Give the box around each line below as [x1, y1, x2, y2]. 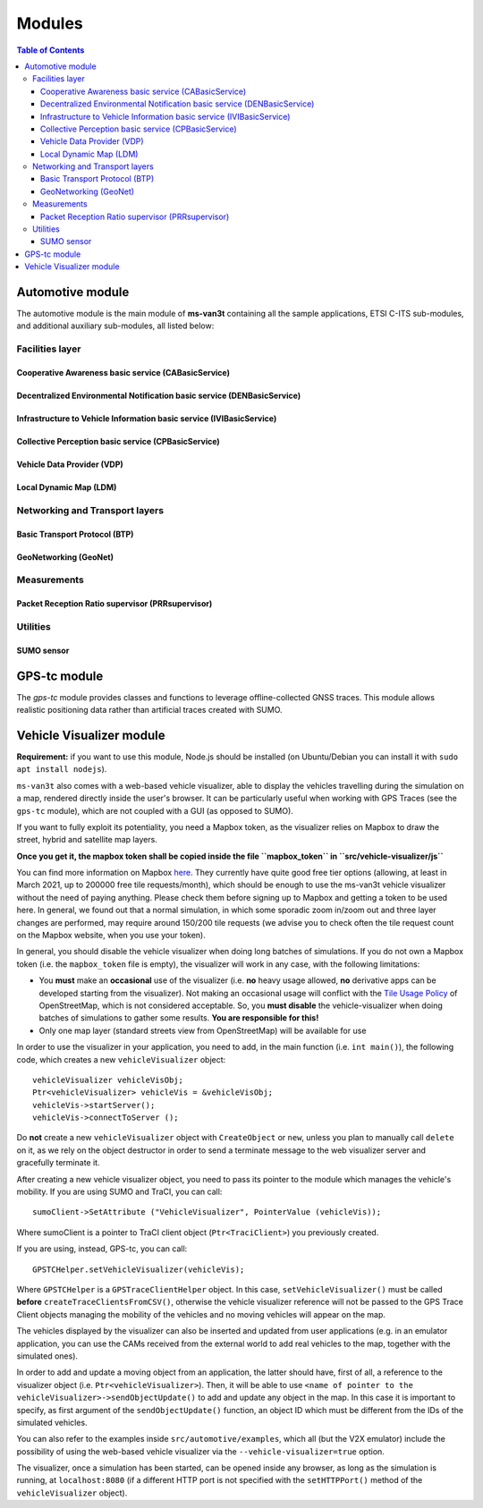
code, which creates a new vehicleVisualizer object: [16, 1054, 226, 1064]
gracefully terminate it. [16, 1157, 100, 1168]
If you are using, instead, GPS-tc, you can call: [16, 1243, 188, 1254]
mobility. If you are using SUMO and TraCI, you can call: [16, 1186, 223, 1198]
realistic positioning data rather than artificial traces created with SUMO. [16, 705, 283, 716]
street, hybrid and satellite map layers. [16, 834, 158, 845]
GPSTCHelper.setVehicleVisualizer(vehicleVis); [32, 1264, 245, 1275]
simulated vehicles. [16, 1417, 89, 1428]
